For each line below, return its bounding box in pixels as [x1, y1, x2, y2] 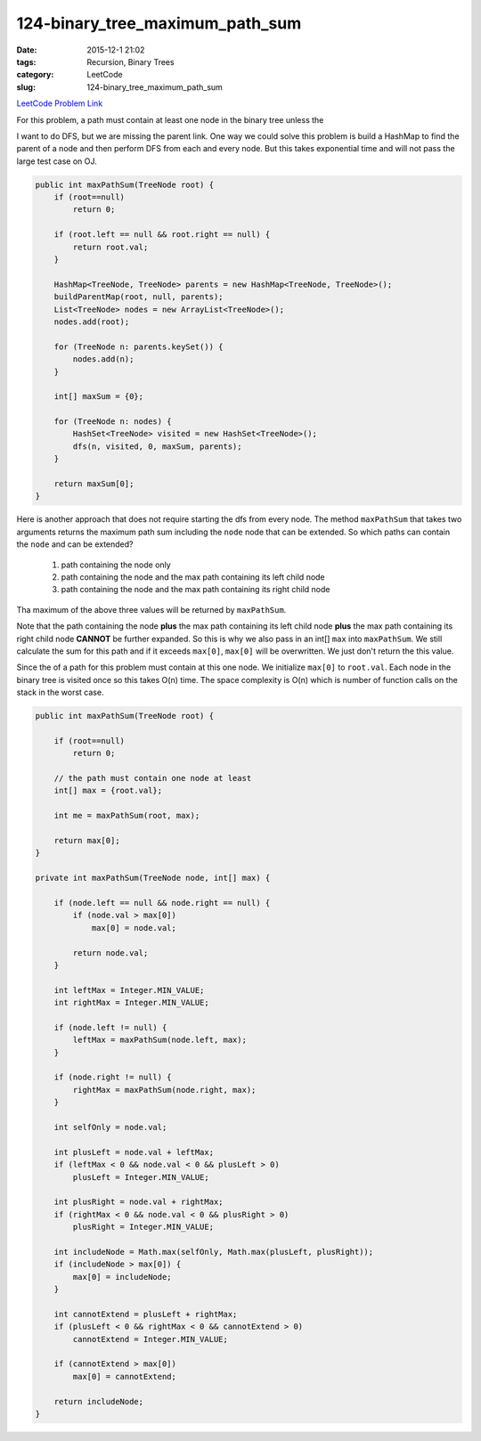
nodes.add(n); [72, 354, 135, 364]
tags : [16, 56, 37, 67]
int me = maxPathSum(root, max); [53, 810, 200, 821]
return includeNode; [53, 1396, 144, 1406]
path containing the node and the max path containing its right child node [61, 584, 330, 595]
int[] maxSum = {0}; [53, 392, 144, 402]
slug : [16, 81, 36, 93]
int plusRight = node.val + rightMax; [53, 1197, 224, 1207]
